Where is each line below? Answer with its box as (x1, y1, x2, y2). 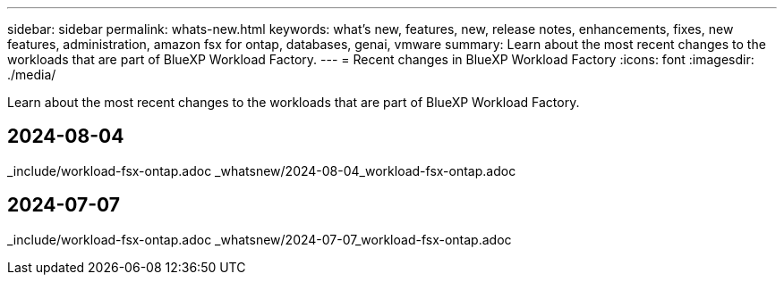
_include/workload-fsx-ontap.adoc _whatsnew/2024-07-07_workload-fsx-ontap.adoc (7, 231, 512, 247)
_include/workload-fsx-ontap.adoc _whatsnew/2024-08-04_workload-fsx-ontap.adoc (7, 162, 516, 178)
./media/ (7, 67, 56, 82)
